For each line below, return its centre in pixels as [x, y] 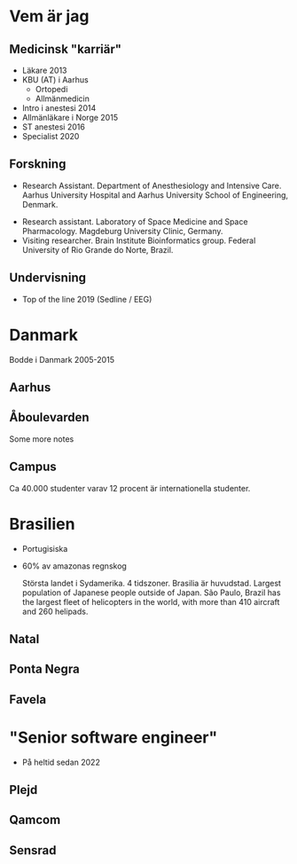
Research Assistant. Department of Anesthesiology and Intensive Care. [152, 185]
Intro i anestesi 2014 [59, 108]
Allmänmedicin [63, 98]
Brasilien [42, 524]
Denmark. [40, 204]
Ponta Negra [44, 669]
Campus [33, 467]
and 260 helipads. [55, 611]
